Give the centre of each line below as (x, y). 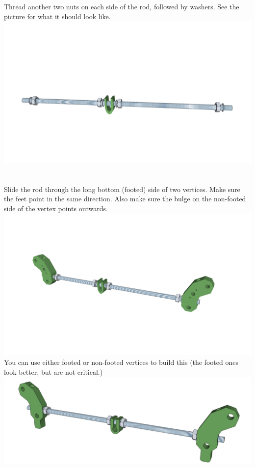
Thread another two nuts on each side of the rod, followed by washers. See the (122, 7)
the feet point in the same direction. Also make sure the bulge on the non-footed (125, 199)
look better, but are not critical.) (53, 372)
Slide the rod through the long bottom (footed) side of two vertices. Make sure (122, 189)
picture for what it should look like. (57, 16)
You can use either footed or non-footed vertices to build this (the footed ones (121, 362)
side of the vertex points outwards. (56, 208)
